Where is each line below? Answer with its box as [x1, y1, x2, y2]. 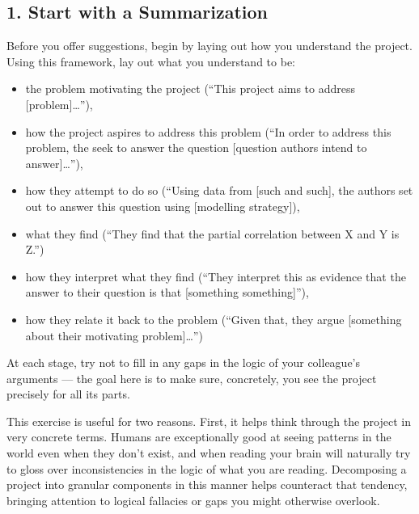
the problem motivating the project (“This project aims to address [25, 80, 356, 97]
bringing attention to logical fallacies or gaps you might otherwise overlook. [6, 491, 380, 508]
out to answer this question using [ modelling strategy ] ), [25, 197, 300, 214]
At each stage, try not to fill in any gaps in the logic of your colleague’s [6, 354, 361, 371]
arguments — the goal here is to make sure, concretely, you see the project [6, 369, 377, 386]
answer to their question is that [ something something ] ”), [25, 284, 309, 301]
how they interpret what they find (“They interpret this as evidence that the [25, 268, 406, 284]
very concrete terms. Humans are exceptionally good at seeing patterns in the [6, 428, 391, 445]
